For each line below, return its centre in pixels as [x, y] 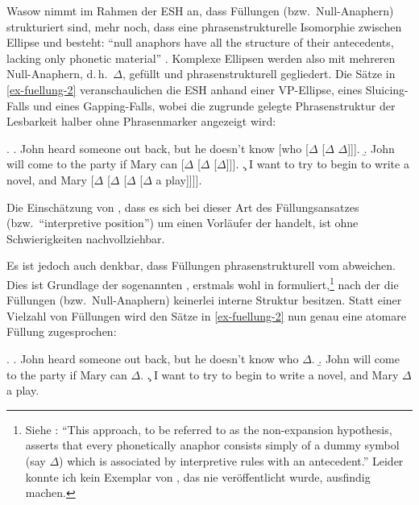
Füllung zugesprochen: [62, 331]
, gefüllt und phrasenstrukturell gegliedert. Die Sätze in [259, 74]
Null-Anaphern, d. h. [57, 74]
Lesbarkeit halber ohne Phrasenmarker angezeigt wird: [141, 121]
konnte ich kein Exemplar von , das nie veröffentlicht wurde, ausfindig [198, 476]
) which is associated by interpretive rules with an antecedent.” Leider [231, 460]
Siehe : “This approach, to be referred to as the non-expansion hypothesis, [209, 429]
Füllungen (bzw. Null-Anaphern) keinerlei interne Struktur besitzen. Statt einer [204, 300]
